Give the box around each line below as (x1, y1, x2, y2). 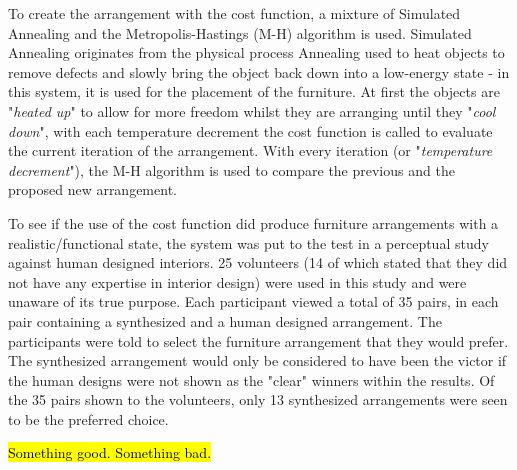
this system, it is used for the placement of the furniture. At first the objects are (8, 81, 500, 102)
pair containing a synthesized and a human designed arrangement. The (8, 310, 442, 331)
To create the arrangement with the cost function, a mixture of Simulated (8, 3, 461, 23)
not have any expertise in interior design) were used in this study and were (8, 271, 467, 292)
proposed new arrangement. (8, 179, 177, 200)
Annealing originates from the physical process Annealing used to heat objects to (8, 42, 505, 63)
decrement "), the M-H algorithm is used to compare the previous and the (8, 159, 455, 180)
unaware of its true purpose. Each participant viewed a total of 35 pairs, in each (8, 291, 499, 312)
